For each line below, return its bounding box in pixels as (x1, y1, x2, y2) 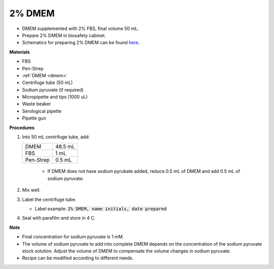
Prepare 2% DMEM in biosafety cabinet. (22, 32, 106, 38)
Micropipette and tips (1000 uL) (22, 94, 88, 100)
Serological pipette (22, 108, 62, 114)
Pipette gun (22, 115, 47, 122)
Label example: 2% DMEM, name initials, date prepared (35, 205, 167, 212)
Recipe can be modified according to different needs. (22, 255, 134, 261)
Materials (9, 49, 30, 55)
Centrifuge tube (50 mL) (22, 79, 73, 86)
